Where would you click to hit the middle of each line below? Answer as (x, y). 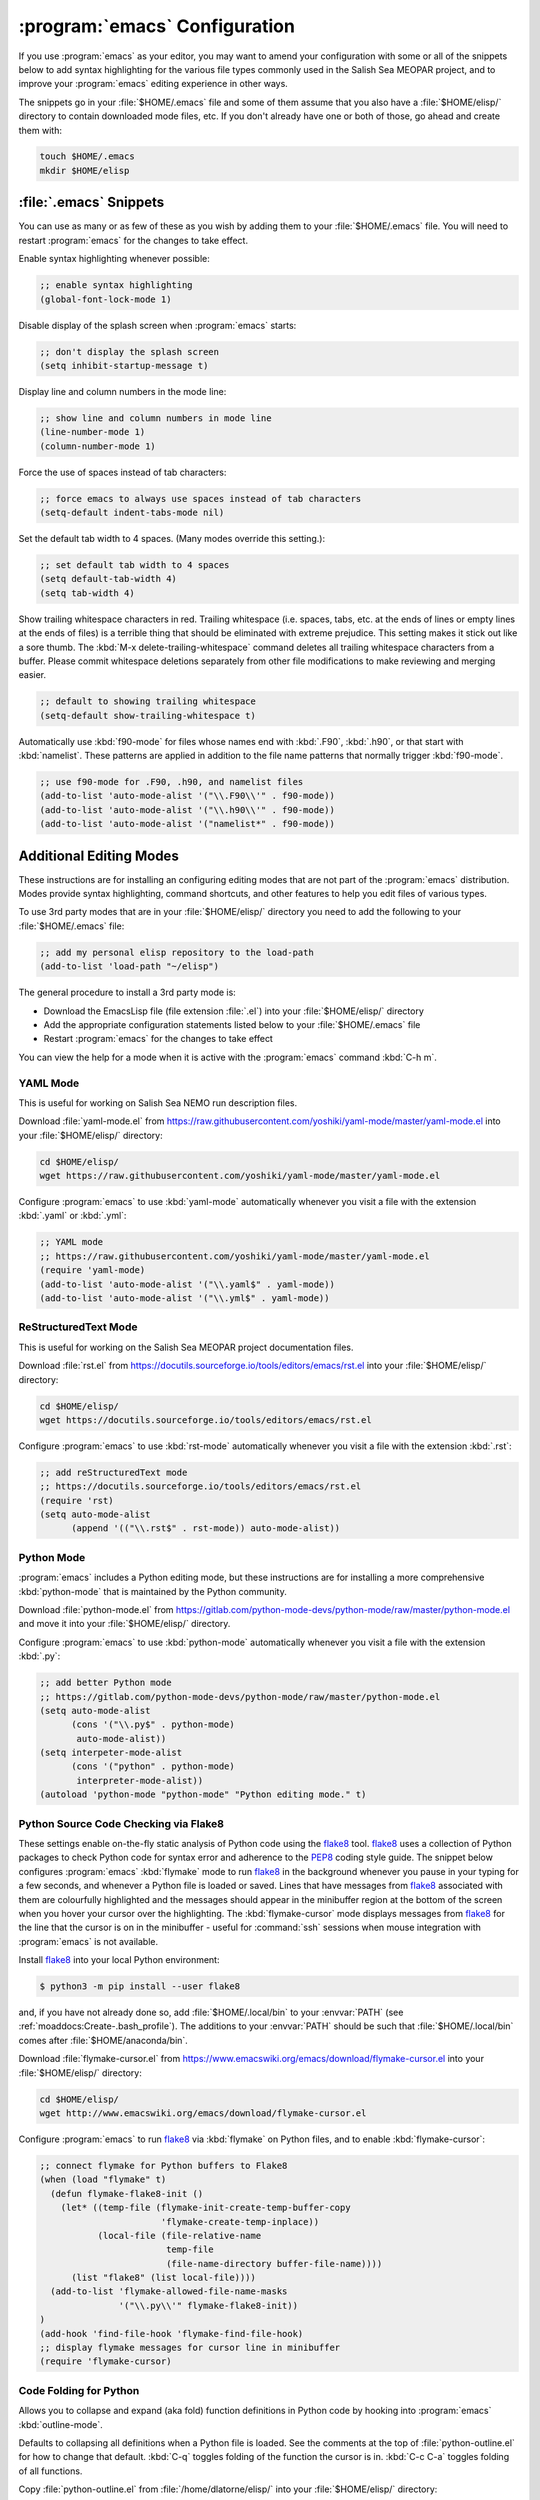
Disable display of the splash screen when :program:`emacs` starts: (157, 325)
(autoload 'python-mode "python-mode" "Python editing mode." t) (203, 1794)
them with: (40, 130)
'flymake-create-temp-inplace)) (240, 2221)
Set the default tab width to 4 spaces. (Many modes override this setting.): (171, 538)
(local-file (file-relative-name (179, 2235)
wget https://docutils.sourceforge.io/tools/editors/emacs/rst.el (205, 1419)
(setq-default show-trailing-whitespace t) (148, 715)
